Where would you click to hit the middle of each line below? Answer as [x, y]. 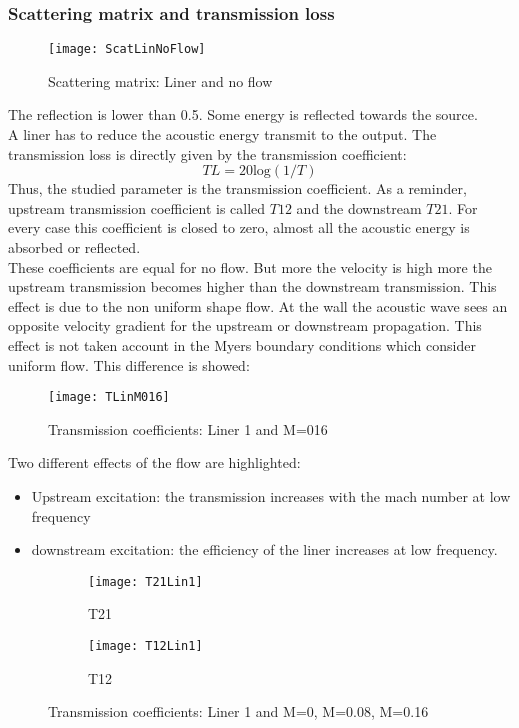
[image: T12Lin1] [145, 646]
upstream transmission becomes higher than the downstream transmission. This [252, 286]
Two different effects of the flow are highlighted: [154, 462]
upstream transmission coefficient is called [137, 207]
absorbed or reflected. [74, 247]
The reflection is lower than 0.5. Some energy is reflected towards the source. [243, 114]
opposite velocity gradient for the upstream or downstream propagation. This [245, 325]
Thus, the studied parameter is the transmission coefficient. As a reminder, [237, 188]
